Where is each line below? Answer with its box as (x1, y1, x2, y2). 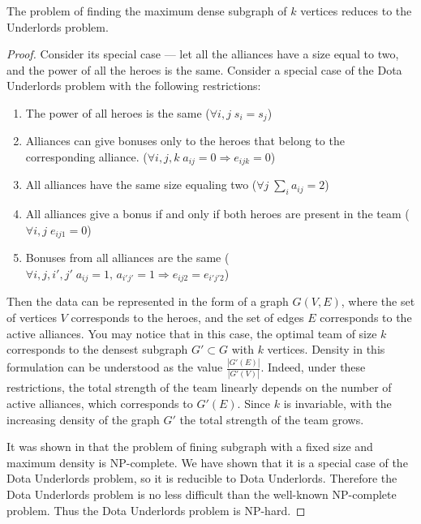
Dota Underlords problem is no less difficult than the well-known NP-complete (6, 485, 397, 502)
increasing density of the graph (6, 410, 160, 427)
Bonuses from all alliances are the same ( (25, 249, 230, 266)
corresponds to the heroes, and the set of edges (71, 308, 304, 325)
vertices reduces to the (300, 2, 412, 19)
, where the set (341, 293, 415, 310)
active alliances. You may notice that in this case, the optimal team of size (6, 324, 377, 341)
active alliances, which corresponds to (6, 394, 193, 411)
